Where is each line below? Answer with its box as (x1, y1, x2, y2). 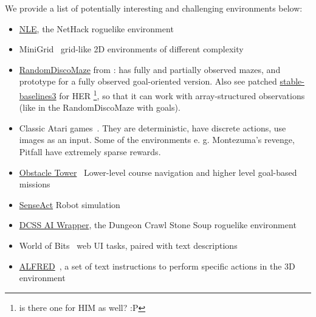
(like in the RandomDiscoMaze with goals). (19, 101, 180, 114)
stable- (280, 75, 304, 88)
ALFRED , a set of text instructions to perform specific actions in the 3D (19, 259, 295, 272)
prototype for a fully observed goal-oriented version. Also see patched (19, 75, 277, 88)
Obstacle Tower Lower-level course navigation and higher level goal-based (19, 165, 297, 178)
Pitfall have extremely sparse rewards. (19, 145, 161, 158)
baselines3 (19, 89, 57, 102)
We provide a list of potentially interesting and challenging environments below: (5, 2, 303, 14)
